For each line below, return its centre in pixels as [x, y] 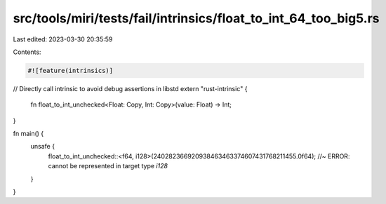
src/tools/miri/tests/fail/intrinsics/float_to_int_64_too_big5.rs [196, 18]
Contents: [27, 52]
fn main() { [28, 134]
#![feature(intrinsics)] [71, 70]
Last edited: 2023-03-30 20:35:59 [63, 39]
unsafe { [43, 147]
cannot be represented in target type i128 [108, 166]
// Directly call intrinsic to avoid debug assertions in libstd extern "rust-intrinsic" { [130, 88]
